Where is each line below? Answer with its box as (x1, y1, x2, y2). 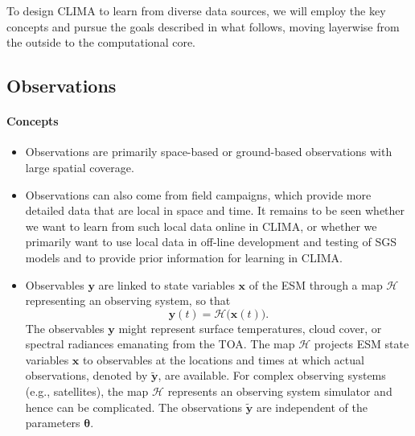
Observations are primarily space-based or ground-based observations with (25, 143, 392, 160)
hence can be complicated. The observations (25, 398, 243, 415)
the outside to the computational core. (6, 34, 196, 51)
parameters (25, 414, 80, 431)
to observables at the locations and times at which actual (83, 351, 364, 368)
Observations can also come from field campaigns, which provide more (25, 186, 372, 203)
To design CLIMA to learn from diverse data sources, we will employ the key (6, 2, 386, 19)
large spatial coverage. (25, 158, 134, 175)
